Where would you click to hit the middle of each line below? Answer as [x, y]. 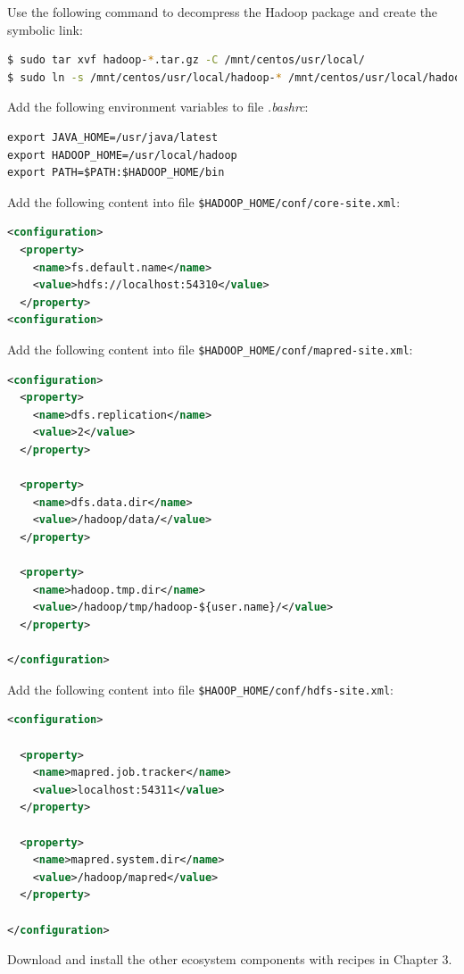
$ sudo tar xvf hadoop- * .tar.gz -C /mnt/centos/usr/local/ [186, 60]
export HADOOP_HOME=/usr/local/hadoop [122, 155]
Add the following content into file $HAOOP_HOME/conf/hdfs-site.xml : [200, 689]
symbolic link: [45, 29]
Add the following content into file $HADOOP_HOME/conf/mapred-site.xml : [210, 349]
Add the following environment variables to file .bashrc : [158, 107]
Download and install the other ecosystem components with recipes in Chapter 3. [230, 959]
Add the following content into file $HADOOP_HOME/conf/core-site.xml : [204, 201]
